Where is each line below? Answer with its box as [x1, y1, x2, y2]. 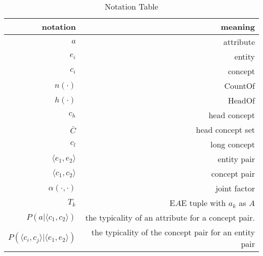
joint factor [215, 182, 255, 194]
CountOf [224, 80, 255, 91]
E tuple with [181, 197, 226, 209]
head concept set [196, 124, 255, 135]
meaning [221, 21, 255, 32]
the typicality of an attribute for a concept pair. [85, 212, 255, 223]
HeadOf [228, 94, 255, 106]
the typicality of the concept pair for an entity [91, 226, 255, 238]
